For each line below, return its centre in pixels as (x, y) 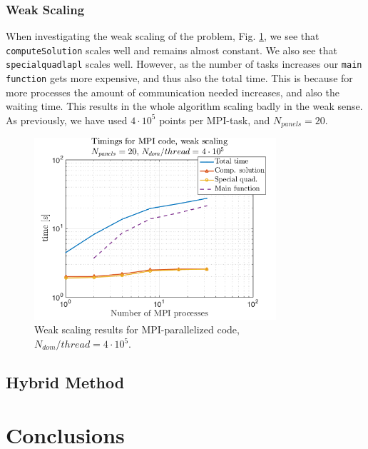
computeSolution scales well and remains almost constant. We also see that (172, 50)
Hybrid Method (65, 382)
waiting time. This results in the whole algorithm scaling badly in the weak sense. (184, 106)
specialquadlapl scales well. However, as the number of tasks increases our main (184, 64)
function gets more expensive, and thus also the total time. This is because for (179, 78)
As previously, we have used (67, 120)
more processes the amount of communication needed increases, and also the (173, 92)
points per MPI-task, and (215, 120)
